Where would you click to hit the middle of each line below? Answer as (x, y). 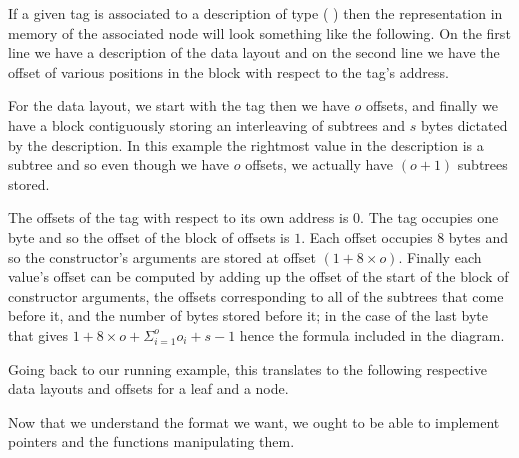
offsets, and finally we (431, 105)
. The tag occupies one (429, 217)
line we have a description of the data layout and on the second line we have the (254, 52)
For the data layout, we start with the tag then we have (179, 105)
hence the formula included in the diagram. (372, 334)
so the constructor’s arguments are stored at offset (162, 256)
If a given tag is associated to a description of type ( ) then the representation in (255, 13)
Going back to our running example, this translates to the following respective (247, 368)
